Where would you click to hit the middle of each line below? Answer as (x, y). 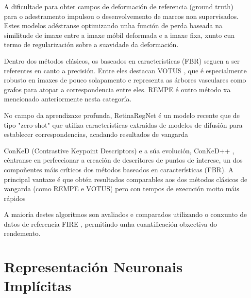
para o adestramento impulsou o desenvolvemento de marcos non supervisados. (121, 16)
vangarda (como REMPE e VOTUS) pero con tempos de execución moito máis (122, 189)
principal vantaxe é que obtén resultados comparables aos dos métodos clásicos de (126, 179)
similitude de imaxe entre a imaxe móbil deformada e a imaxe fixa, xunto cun (119, 35)
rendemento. (22, 233)
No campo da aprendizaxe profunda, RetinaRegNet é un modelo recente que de (122, 115)
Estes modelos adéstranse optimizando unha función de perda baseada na (113, 25)
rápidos (15, 198)
